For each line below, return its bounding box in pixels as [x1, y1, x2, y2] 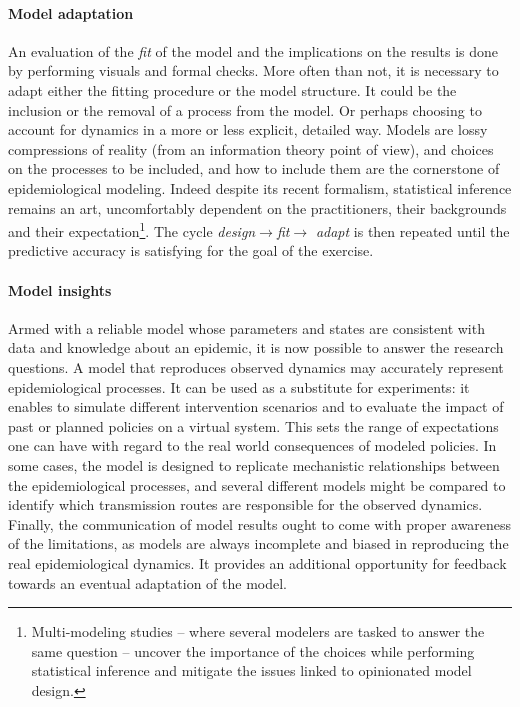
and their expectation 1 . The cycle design [8, 218, 256, 241]
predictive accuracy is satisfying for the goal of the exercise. [8, 240, 374, 261]
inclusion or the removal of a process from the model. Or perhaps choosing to [8, 99, 482, 120]
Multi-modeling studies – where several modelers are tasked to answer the [31, 621, 485, 642]
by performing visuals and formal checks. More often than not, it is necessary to [8, 60, 499, 81]
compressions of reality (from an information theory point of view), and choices [8, 138, 494, 159]
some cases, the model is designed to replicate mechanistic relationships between [8, 454, 500, 475]
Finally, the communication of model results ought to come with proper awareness [8, 513, 512, 534]
